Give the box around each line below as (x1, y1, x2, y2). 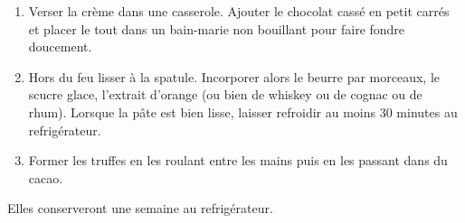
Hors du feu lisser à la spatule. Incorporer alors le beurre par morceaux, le (28, 67, 441, 86)
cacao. (28, 168, 63, 187)
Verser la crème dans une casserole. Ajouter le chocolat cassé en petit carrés (28, 2, 450, 20)
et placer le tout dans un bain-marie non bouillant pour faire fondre (28, 19, 405, 38)
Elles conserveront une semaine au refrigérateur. (7, 199, 273, 218)
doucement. (28, 37, 92, 56)
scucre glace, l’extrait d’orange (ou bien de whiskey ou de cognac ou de (28, 85, 422, 104)
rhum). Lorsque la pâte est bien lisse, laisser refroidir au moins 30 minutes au (28, 102, 458, 121)
